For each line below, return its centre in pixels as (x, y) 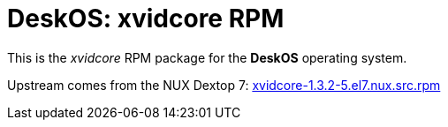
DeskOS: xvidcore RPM (146, 19)
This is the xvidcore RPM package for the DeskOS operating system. (207, 57)
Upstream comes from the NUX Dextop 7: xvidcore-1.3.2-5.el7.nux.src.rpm (224, 85)
